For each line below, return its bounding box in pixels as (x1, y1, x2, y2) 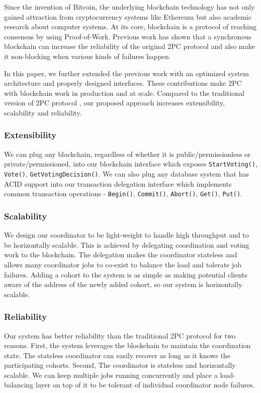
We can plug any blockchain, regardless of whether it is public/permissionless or (4, 148, 251, 159)
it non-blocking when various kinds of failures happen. (4, 50, 171, 61)
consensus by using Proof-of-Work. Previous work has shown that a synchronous (4, 31, 252, 41)
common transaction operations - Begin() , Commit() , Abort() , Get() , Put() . (4, 188, 243, 199)
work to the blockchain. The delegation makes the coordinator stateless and (4, 249, 237, 260)
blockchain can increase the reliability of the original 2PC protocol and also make (4, 41, 255, 51)
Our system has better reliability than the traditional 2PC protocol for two (4, 330, 236, 341)
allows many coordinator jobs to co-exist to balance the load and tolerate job (4, 259, 242, 269)
